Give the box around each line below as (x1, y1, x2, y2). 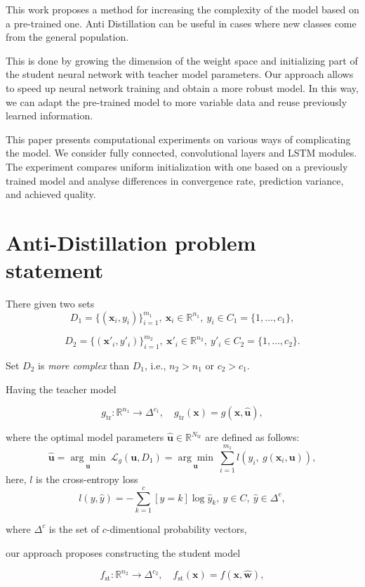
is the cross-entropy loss (36, 472, 138, 487)
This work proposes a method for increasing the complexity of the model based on (6, 2, 359, 16)
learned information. (6, 108, 93, 123)
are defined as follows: (205, 430, 300, 444)
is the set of (48, 521, 100, 536)
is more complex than (38, 357, 130, 372)
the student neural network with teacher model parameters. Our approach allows (6, 67, 354, 81)
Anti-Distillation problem (6, 227, 256, 256)
